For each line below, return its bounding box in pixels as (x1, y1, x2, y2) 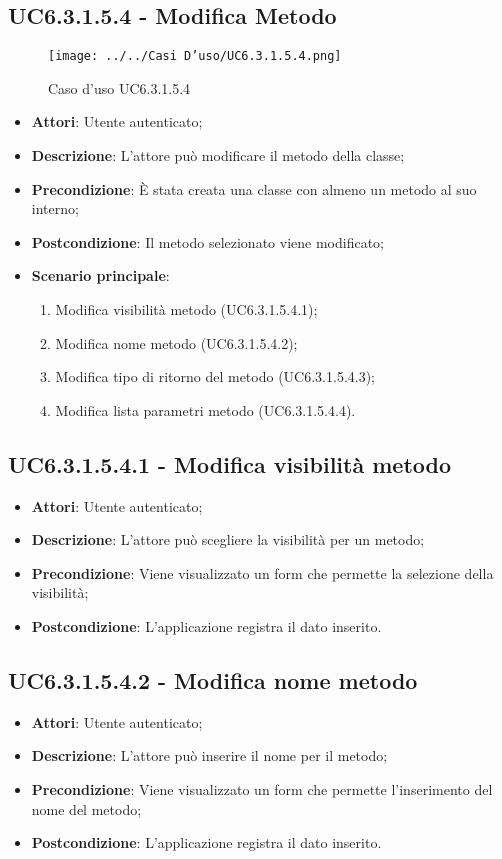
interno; (31, 198, 79, 219)
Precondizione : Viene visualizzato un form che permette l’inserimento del (31, 778, 493, 799)
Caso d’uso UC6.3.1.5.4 (48, 77, 191, 98)
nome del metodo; (31, 798, 142, 819)
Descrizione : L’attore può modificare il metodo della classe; (31, 145, 405, 166)
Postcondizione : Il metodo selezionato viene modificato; (31, 231, 384, 252)
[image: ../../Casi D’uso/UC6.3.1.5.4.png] (48, 49, 342, 64)
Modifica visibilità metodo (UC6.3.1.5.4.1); (55, 299, 318, 320)
